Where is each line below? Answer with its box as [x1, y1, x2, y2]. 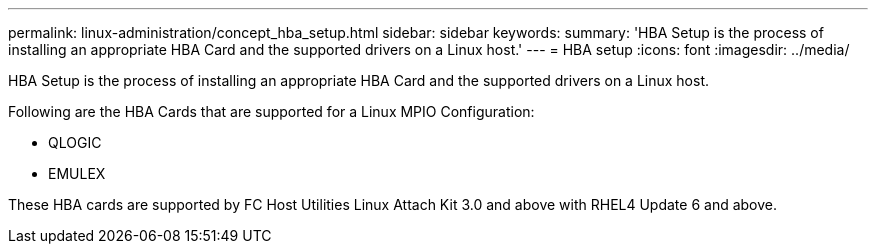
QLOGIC [48, 134, 102, 151]
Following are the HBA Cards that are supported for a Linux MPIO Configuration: [8, 103, 535, 120]
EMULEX [48, 165, 106, 182]
